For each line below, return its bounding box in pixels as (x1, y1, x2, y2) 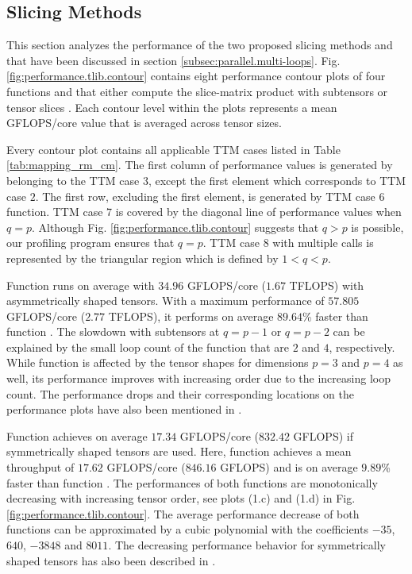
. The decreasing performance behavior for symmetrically (108, 537, 386, 553)
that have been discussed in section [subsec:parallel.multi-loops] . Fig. (6, 52, 341, 68)
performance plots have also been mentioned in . (6, 401, 242, 418)
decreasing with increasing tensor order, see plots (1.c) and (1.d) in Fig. (6, 490, 356, 507)
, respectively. (329, 338, 395, 355)
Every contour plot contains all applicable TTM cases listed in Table (6, 141, 341, 157)
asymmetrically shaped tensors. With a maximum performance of (6, 292, 325, 309)
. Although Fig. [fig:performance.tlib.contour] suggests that (31, 218, 319, 235)
